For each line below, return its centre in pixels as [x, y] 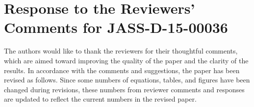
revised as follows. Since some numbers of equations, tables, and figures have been [127, 80]
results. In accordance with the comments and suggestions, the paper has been [122, 70]
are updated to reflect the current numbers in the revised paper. [100, 99]
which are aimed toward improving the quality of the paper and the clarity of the [126, 60]
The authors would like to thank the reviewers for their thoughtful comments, [121, 51]
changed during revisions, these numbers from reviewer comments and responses [124, 89]
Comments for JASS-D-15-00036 [116, 27]
